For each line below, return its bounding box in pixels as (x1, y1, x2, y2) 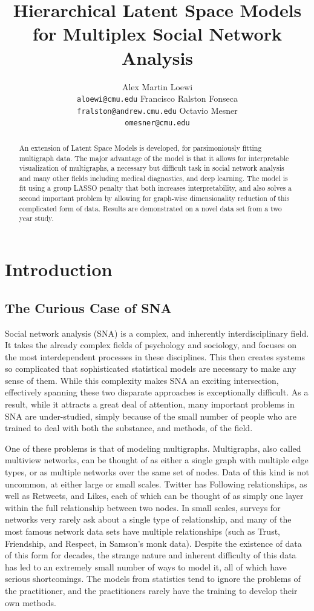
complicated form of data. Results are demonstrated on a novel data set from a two (19, 203, 282, 213)
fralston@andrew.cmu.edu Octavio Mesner (77, 104, 238, 116)
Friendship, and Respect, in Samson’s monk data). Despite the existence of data (5, 537, 302, 549)
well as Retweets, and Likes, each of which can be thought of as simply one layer (5, 489, 304, 502)
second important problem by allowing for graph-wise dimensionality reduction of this (19, 193, 290, 203)
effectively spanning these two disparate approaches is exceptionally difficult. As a (5, 386, 309, 398)
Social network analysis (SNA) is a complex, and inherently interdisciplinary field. (5, 326, 309, 339)
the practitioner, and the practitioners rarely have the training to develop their (5, 584, 298, 596)
